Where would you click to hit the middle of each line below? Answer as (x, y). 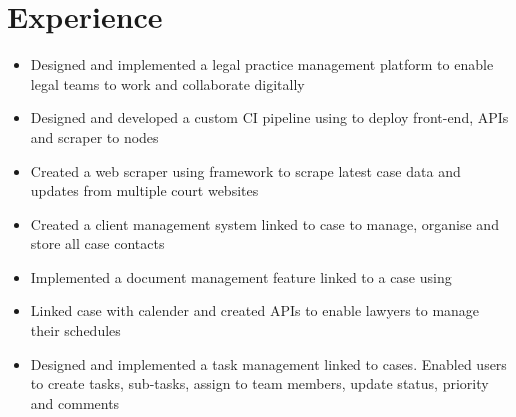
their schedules (75, 330)
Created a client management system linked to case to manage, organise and (264, 223)
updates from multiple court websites (144, 190)
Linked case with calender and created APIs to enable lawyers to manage (255, 310)
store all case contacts (97, 243)
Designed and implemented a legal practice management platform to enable (262, 64)
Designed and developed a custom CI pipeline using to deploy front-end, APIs (269, 117)
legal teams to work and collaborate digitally (167, 83)
